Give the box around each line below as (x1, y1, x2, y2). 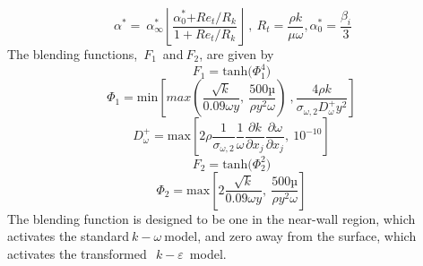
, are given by (199, 45, 274, 63)
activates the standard (7, 227, 129, 245)
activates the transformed (7, 244, 147, 262)
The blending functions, (7, 45, 138, 63)
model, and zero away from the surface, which (164, 227, 417, 245)
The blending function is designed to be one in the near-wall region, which (7, 209, 416, 227)
